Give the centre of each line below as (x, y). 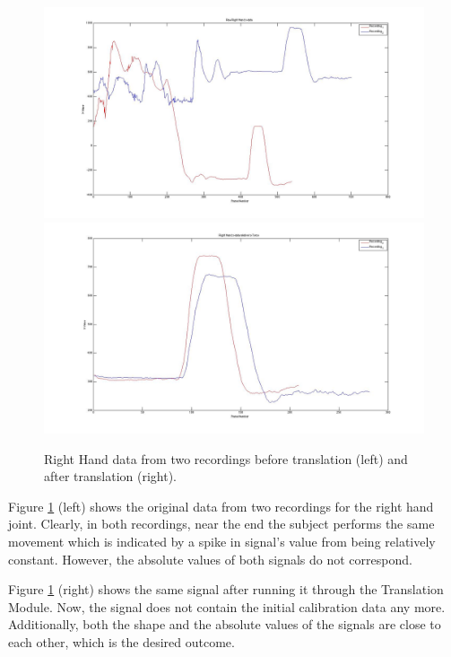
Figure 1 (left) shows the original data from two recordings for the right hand (221, 506)
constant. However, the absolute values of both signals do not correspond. (210, 559)
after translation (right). (111, 476)
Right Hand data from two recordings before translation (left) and (226, 458)
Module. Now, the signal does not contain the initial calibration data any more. (227, 606)
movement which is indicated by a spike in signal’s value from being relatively (222, 541)
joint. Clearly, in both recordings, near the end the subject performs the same (221, 524)
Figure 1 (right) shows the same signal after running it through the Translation (226, 589)
